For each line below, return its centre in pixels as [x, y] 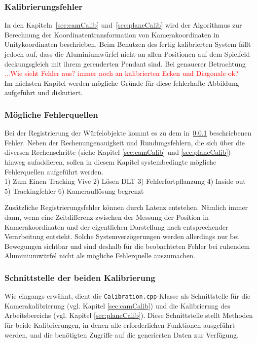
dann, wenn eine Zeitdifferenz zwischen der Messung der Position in [107, 217]
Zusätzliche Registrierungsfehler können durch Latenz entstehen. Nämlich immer [126, 207]
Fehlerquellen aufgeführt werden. [54, 171]
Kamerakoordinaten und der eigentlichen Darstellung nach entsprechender [116, 226]
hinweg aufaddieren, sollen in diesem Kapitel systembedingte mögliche [110, 161]
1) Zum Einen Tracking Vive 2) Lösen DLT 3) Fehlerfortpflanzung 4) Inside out [125, 181]
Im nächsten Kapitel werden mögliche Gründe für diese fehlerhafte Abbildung [122, 83]
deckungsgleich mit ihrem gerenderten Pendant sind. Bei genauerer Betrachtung [125, 63]
